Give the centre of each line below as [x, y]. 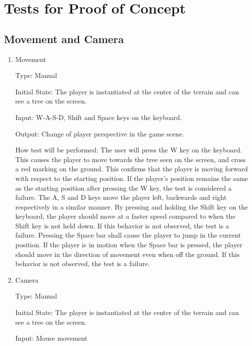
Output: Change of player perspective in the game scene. [100, 133]
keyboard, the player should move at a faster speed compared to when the [125, 216]
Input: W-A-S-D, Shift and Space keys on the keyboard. [99, 117]
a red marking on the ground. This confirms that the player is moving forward [132, 169]
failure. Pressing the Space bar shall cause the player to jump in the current [128, 235]
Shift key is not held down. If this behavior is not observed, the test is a [122, 225]
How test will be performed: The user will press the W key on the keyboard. [129, 150]
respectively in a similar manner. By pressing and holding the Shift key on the [132, 206]
